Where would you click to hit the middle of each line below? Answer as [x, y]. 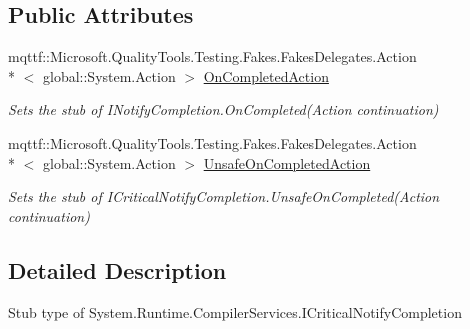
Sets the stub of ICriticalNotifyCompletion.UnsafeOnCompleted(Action [224, 196]
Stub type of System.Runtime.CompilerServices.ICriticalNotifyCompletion [235, 311]
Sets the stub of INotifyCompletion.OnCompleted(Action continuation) [223, 109]
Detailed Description [117, 269]
